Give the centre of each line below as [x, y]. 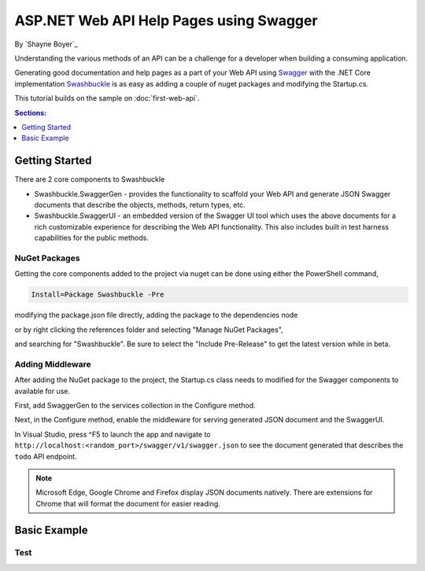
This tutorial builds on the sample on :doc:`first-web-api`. [107, 98]
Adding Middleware [53, 364]
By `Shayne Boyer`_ [46, 44]
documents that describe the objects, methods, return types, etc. [140, 204]
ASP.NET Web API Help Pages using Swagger [166, 20]
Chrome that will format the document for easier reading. [128, 503]
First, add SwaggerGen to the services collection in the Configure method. [135, 405]
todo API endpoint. [46, 456]
